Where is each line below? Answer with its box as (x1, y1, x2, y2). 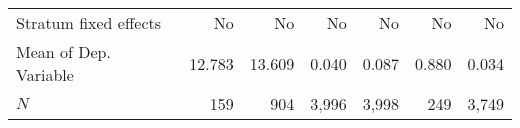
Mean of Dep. (16, 40, 111, 63)
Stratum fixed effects (16, 11, 162, 34)
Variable (16, 63, 74, 86)
